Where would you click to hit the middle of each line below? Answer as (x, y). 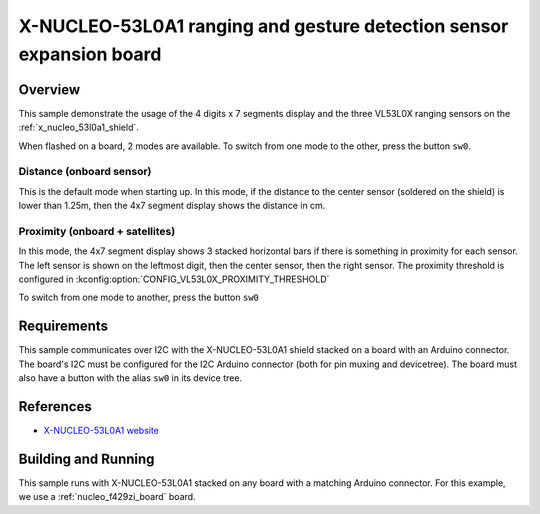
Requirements (63, 326)
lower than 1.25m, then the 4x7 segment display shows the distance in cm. (172, 206)
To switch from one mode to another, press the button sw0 (138, 297)
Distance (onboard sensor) (85, 172)
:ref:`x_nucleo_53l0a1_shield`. (79, 127)
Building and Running (86, 458)
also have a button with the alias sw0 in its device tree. (130, 378)
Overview (49, 89)
